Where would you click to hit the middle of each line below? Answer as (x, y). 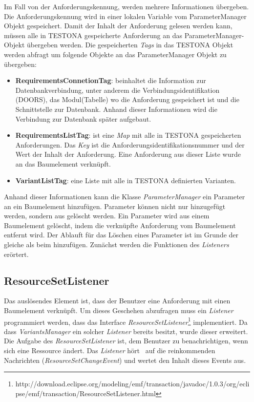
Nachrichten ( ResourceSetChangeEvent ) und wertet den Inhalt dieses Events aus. (125, 360)
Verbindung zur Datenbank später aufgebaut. (83, 118)
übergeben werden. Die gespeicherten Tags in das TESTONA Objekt (130, 45)
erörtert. (16, 254)
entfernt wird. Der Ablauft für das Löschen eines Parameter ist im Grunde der (121, 235)
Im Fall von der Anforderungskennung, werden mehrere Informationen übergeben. (127, 6)
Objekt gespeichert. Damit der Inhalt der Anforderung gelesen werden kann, (118, 26)
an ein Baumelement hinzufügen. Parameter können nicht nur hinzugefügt (115, 206)
